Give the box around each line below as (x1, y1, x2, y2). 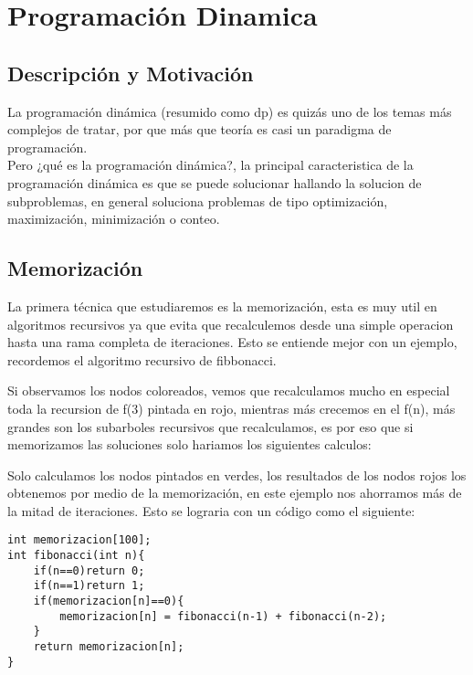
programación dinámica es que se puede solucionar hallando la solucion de (7, 173, 422, 192)
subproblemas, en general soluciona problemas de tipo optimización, (7, 191, 388, 210)
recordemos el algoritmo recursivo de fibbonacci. (7, 350, 277, 369)
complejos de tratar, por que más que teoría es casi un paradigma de (7, 120, 392, 139)
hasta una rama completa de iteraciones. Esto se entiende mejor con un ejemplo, (7, 332, 457, 352)
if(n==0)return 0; (33, 564, 145, 577)
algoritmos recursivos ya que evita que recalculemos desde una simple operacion (7, 314, 454, 333)
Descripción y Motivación (7, 58, 254, 87)
